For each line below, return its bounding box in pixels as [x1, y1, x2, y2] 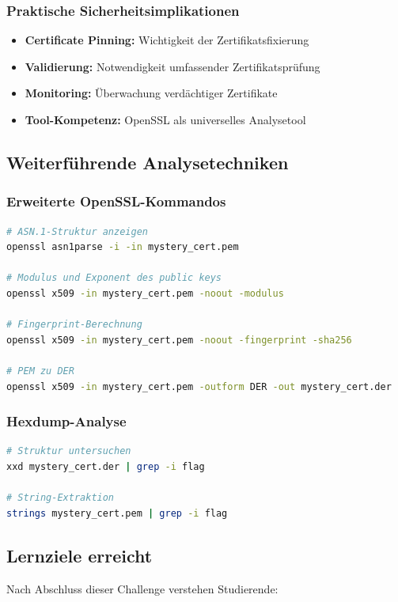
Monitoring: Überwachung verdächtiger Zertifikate [25, 85, 278, 101]
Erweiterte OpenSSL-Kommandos [6, 191, 226, 211]
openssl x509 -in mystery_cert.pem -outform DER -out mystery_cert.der [6, 381, 392, 392]
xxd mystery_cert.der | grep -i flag [6, 460, 205, 472]
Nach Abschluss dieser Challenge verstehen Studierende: [6, 580, 279, 596]
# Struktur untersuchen [6, 445, 131, 457]
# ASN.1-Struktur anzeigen [6, 225, 148, 237]
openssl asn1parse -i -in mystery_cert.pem [6, 241, 239, 253]
